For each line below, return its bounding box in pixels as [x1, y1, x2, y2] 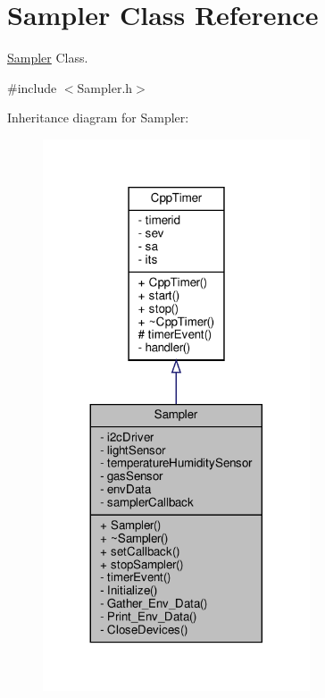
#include [7, 78, 57, 97]
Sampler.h [77, 78, 133, 97]
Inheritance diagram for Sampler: [7, 108, 189, 127]
